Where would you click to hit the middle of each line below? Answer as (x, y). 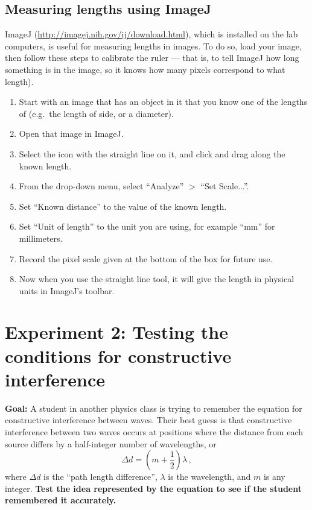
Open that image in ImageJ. (71, 134)
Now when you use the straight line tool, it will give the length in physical (157, 279)
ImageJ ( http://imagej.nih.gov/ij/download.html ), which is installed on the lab (151, 34)
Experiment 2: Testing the (116, 332)
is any (274, 477)
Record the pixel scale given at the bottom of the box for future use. (146, 258)
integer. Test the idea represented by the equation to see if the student (154, 488)
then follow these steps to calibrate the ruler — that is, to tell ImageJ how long (152, 58)
